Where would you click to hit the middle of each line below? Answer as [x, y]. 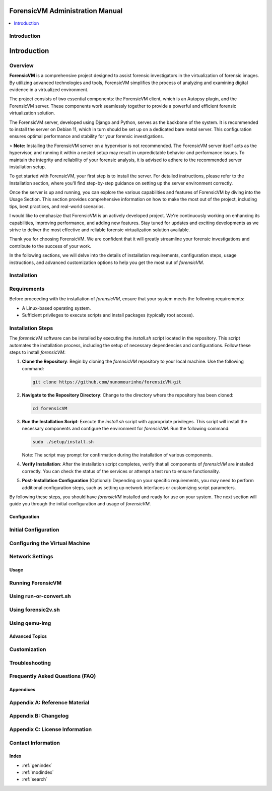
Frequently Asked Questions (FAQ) [53, 676]
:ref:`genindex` [37, 765]
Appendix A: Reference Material [49, 702]
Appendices [22, 690]
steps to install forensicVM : [37, 352]
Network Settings [31, 557]
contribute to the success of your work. [50, 246]
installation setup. [28, 167]
